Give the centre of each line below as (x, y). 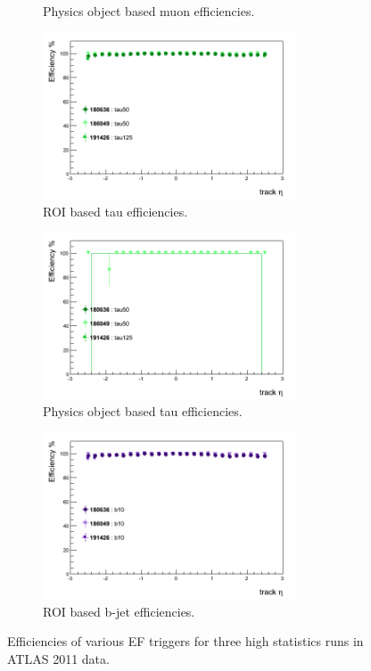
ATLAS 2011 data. (58, 659)
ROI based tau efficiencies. (115, 211)
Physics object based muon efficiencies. (149, 11)
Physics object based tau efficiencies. (143, 411)
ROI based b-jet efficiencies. (119, 611)
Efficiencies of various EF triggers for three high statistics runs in (185, 641)
